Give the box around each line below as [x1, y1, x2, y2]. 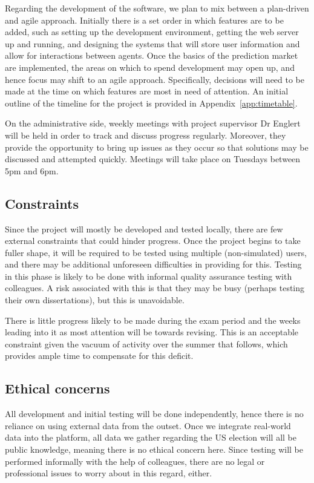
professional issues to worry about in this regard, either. [5, 467, 212, 479]
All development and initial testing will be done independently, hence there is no [5, 407, 304, 420]
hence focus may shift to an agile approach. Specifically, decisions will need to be [5, 73, 305, 85]
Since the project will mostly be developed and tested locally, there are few [5, 222, 283, 235]
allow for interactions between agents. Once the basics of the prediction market [5, 49, 298, 62]
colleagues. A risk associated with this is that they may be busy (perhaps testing [5, 281, 305, 294]
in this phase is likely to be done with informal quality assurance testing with [5, 269, 292, 282]
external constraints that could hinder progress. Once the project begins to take [5, 234, 301, 247]
